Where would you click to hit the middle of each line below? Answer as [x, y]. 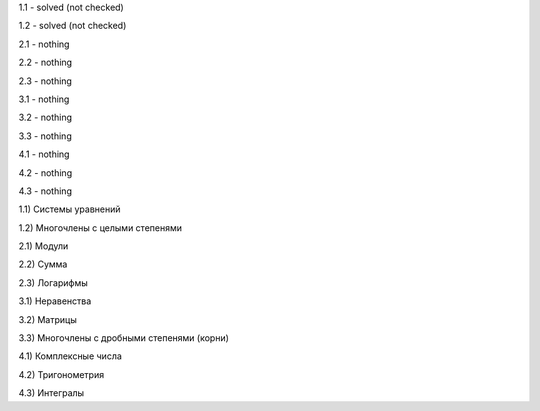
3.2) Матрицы [47, 319]
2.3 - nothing [45, 81]
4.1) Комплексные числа [70, 356]
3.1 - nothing [44, 99]
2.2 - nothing [45, 62]
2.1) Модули [43, 246]
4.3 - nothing [45, 191]
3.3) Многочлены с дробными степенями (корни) [124, 338]
